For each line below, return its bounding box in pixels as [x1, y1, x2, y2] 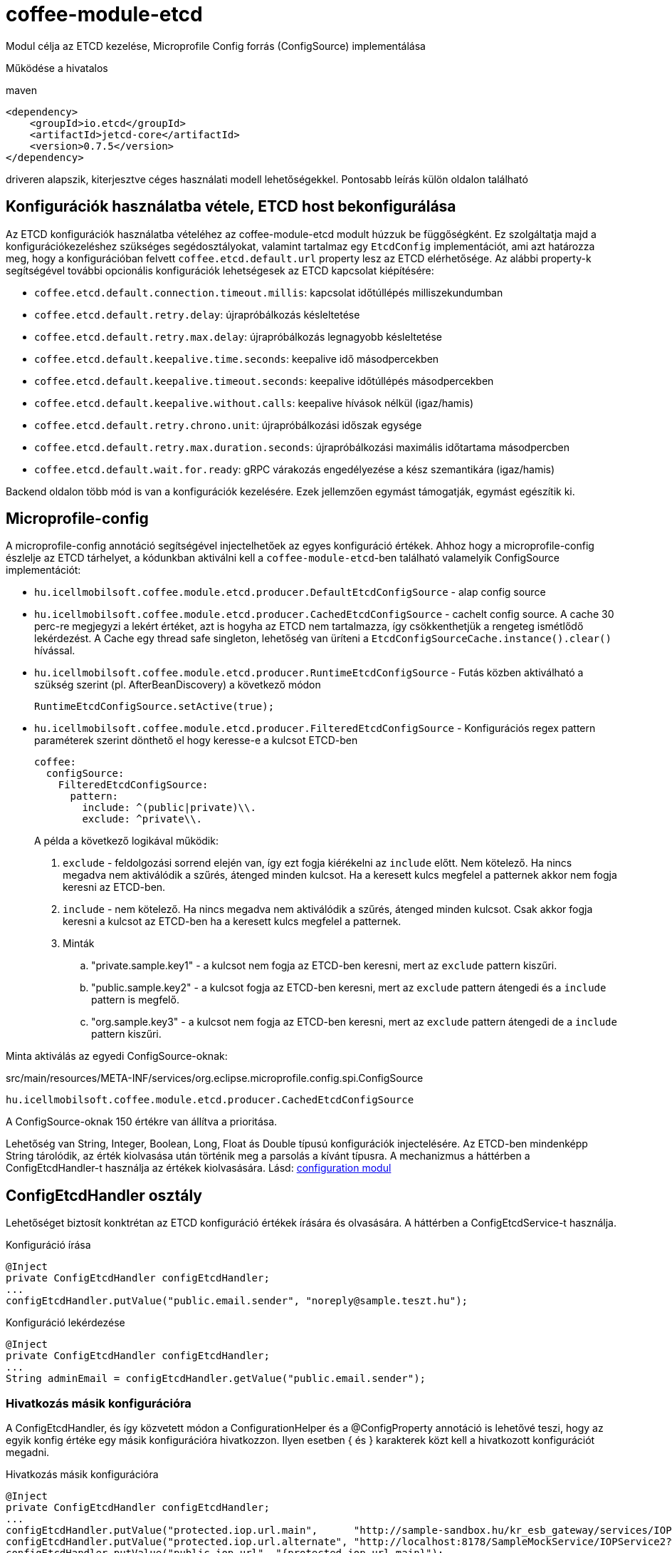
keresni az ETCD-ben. [63, 881, 166, 894]
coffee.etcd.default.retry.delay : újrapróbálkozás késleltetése [34, 308, 360, 321]
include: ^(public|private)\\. [82, 802, 256, 814]
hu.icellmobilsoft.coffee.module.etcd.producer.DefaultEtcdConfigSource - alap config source [34, 586, 546, 599]
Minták [63, 937, 95, 950]
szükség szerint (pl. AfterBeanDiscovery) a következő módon [34, 679, 321, 691]
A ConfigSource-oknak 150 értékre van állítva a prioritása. [6, 1115, 278, 1128]
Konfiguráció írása [6, 1239, 91, 1252]
